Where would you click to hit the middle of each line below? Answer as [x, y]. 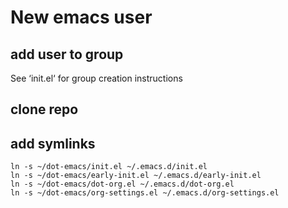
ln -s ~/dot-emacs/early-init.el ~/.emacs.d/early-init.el [136, 176]
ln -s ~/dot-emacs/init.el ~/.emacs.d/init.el [109, 167]
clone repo [44, 109]
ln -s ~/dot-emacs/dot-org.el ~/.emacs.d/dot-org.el [122, 184]
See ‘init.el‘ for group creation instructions [96, 78]
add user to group [67, 54]
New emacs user [81, 17]
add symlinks [53, 143]
